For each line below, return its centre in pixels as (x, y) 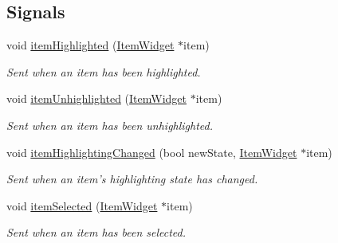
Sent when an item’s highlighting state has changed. (132, 179)
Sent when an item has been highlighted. (104, 71)
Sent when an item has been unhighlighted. (110, 125)
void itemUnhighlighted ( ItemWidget (96, 98)
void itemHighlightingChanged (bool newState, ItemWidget (152, 152)
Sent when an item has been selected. (96, 232)
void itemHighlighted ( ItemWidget (90, 45)
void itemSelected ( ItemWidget (82, 205)
